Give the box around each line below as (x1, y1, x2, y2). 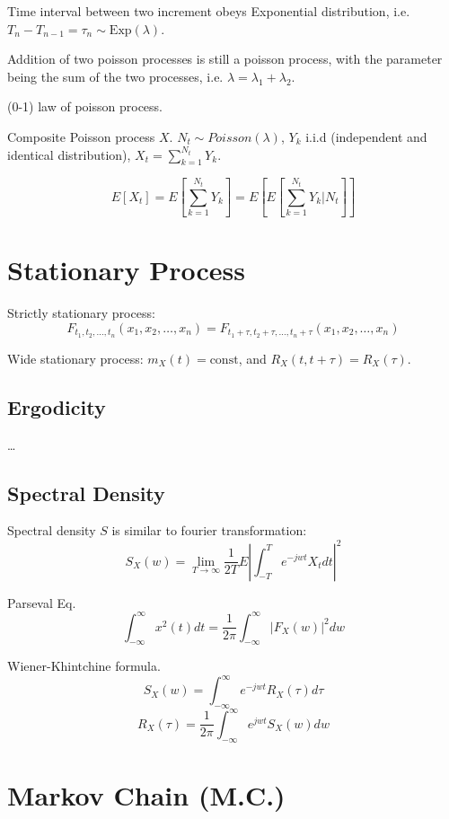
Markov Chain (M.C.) (7, 776, 286, 813)
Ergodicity (7, 392, 106, 420)
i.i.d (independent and (305, 127, 427, 145)
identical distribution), (7, 145, 131, 163)
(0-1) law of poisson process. (7, 97, 163, 116)
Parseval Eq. (7, 593, 76, 612)
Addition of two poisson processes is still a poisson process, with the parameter (7, 49, 443, 68)
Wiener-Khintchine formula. (7, 656, 161, 675)
